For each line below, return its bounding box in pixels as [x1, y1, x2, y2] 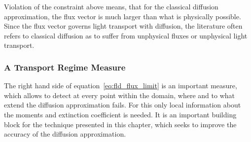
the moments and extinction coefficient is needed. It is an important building [4, 109, 237, 119]
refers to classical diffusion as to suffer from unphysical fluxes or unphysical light [4, 30, 248, 40]
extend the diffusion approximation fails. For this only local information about [4, 100, 241, 110]
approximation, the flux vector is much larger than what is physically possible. [4, 11, 241, 21]
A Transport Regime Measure [4, 61, 126, 73]
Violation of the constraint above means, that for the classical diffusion [4, 1, 218, 11]
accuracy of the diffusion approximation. [4, 129, 126, 139]
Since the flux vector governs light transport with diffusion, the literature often [4, 21, 243, 31]
